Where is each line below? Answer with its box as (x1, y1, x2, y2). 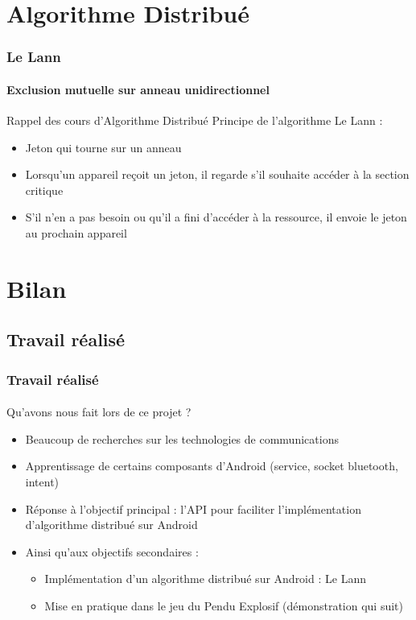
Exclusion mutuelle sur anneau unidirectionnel (6, 81, 270, 97)
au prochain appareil (25, 224, 127, 241)
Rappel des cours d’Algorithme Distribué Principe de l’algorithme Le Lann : (6, 112, 383, 129)
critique (25, 181, 64, 198)
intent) (25, 473, 60, 490)
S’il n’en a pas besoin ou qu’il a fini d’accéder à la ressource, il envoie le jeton (25, 209, 407, 225)
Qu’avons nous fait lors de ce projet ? (6, 403, 192, 420)
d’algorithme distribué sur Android (25, 516, 198, 533)
